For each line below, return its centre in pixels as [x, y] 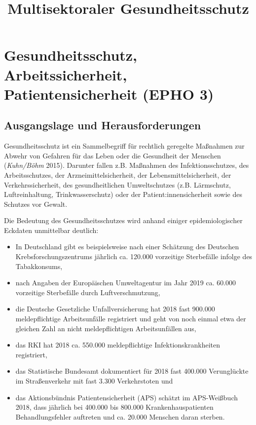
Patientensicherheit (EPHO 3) [109, 94]
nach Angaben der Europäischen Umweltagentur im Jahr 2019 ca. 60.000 [126, 283]
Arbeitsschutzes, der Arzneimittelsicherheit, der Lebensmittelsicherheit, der [118, 174]
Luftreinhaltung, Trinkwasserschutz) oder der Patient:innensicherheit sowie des [123, 194]
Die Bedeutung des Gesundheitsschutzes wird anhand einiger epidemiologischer [123, 220]
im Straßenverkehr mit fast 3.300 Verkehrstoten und [94, 381]
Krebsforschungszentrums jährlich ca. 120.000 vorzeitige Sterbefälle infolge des [134, 256]
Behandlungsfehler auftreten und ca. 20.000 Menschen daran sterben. [120, 416]
